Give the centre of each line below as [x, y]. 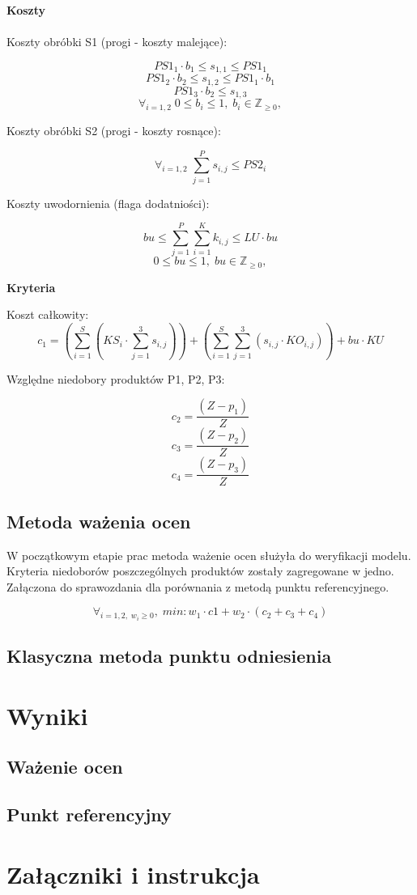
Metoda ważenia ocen [99, 521]
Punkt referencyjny [89, 814]
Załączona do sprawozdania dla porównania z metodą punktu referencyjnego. [198, 586]
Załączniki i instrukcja [133, 874]
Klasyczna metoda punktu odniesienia [169, 656]
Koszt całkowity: [48, 314]
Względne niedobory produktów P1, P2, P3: [116, 378]
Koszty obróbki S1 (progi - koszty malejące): [117, 42]
